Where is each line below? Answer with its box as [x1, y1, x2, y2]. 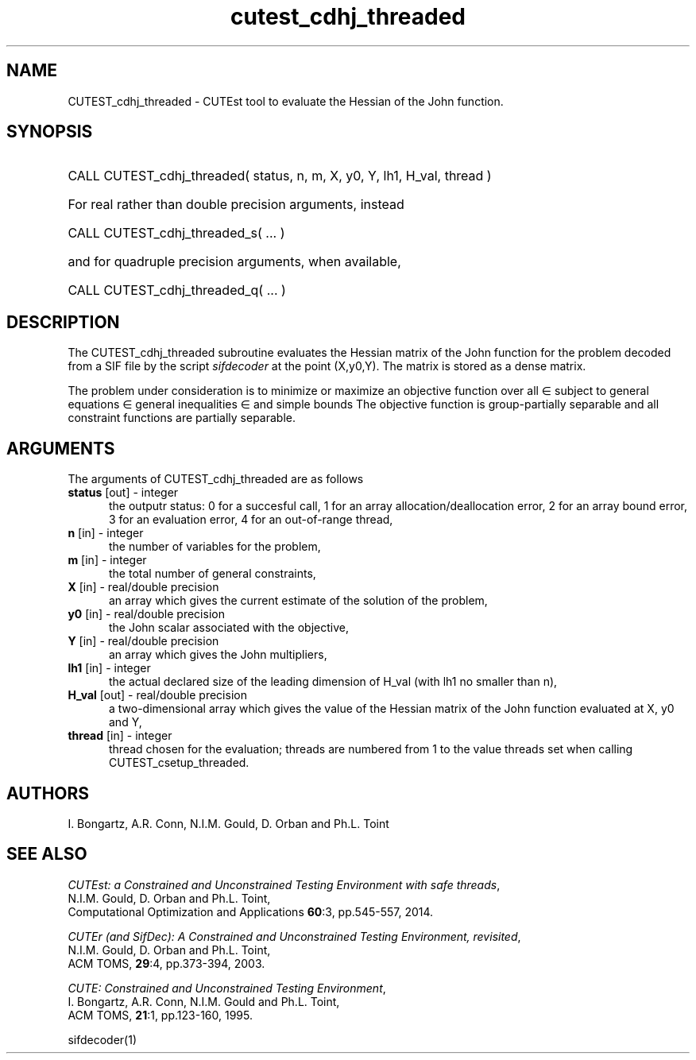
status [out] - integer [68, 486, 179, 500]
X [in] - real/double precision [68, 580, 219, 594]
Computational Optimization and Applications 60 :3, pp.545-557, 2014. [68, 904, 434, 919]
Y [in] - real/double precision [68, 634, 219, 648]
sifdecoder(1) [68, 1032, 137, 1046]
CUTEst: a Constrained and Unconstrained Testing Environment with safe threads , [68, 877, 501, 892]
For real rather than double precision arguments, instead [68, 196, 404, 213]
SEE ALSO [6, 844, 87, 865]
